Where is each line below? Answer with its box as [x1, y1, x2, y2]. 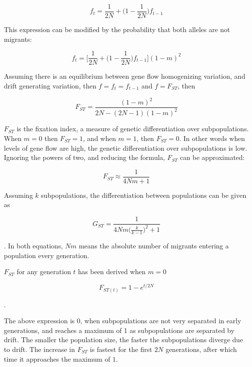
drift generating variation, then [4, 80, 96, 90]
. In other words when [179, 133, 245, 143]
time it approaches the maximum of [4, 353, 110, 364]
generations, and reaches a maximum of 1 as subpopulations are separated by [4, 325, 234, 335]
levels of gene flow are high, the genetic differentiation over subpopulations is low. [4, 142, 248, 153]
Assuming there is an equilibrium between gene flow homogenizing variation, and [4, 71, 246, 81]
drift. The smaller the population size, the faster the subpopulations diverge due [4, 334, 243, 345]
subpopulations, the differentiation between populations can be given [41, 190, 247, 200]
